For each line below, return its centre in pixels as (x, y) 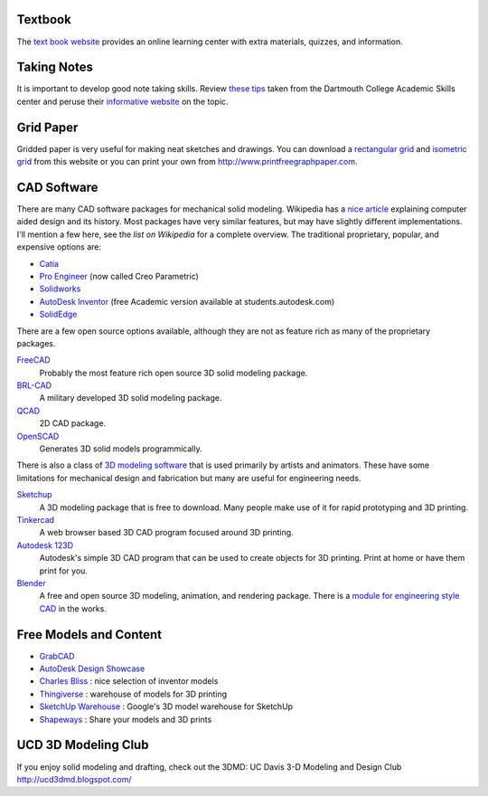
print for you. (63, 571)
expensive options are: (59, 247)
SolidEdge (58, 314)
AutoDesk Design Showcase (92, 668)
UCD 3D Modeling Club (83, 745)
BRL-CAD (34, 385)
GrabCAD (57, 656)
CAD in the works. (73, 608)
